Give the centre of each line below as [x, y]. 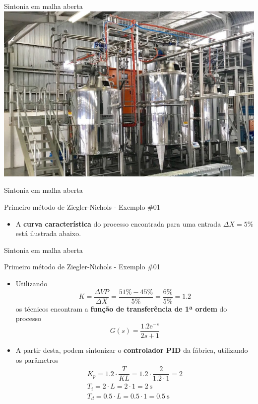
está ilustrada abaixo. [48, 233]
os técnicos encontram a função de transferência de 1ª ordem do [121, 308]
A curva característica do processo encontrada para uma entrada [118, 223]
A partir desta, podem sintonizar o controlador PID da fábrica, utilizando [132, 350]
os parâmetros [37, 360]
